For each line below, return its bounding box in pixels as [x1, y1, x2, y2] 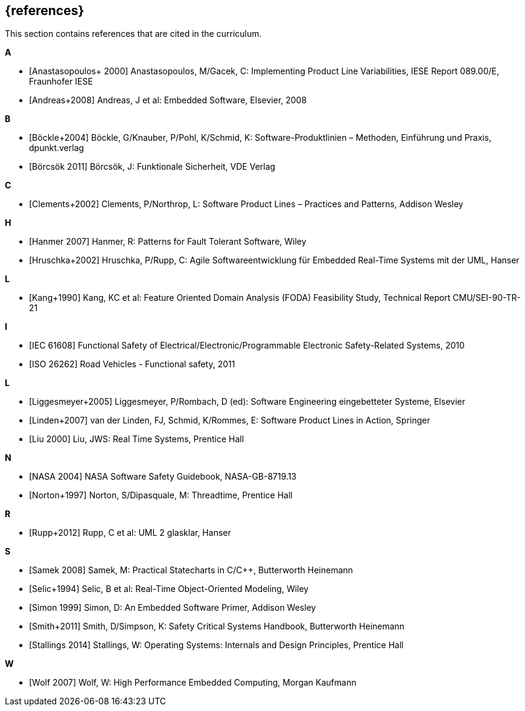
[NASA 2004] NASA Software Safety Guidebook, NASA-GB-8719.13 [29, 471, 297, 482]
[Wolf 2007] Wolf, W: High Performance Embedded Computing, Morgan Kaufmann [29, 677, 357, 688]
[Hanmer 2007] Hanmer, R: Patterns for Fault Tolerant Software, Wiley [29, 236, 307, 247]
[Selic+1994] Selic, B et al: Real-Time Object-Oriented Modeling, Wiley [29, 584, 309, 594]
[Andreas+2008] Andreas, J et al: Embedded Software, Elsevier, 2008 [29, 95, 307, 106]
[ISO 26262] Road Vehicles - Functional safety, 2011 [29, 359, 235, 370]
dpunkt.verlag [29, 143, 84, 153]
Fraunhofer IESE [29, 76, 93, 87]
